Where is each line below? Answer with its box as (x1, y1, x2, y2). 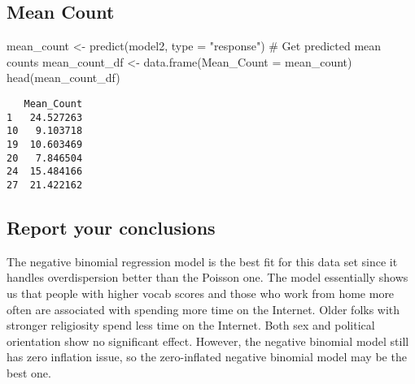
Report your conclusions (7, 214, 216, 239)
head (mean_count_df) (7, 69, 120, 86)
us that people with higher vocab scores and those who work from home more (7, 284, 395, 301)
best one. (7, 364, 51, 381)
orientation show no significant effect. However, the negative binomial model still (7, 332, 409, 349)
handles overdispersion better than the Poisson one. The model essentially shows (7, 269, 408, 286)
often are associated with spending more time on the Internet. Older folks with (7, 300, 400, 317)
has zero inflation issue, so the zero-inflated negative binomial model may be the (7, 348, 407, 365)
